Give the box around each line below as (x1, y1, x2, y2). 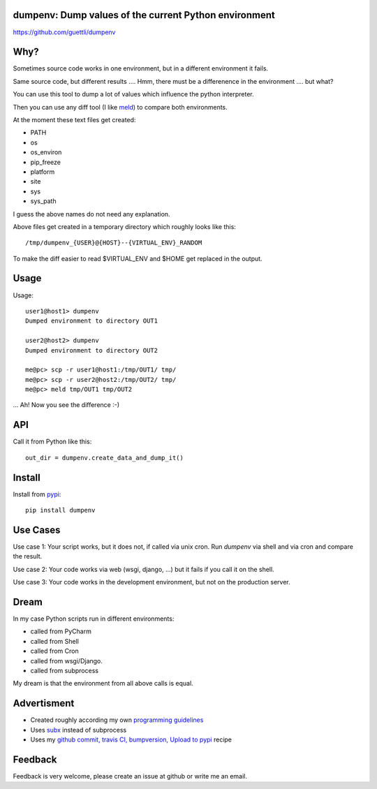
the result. (13, 552, 43, 561)
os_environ (30, 148, 62, 156)
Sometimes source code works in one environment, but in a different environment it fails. (13, 64, 269, 73)
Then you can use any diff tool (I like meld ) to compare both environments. (13, 103, 228, 111)
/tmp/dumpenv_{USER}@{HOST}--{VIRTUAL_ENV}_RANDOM (25, 239, 202, 247)
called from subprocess (30, 667, 99, 675)
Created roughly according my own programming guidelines (30, 716, 204, 724)
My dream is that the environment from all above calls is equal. (13, 679, 193, 688)
